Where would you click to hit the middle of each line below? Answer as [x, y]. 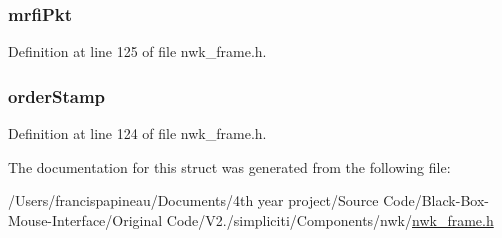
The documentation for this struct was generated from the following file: [229, 166]
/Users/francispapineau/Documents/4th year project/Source [193, 200]
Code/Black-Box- [436, 200]
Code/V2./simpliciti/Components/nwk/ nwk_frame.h [330, 219]
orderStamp [57, 95]
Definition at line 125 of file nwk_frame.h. [137, 51]
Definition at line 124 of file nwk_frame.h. [137, 133]
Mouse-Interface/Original [85, 219]
